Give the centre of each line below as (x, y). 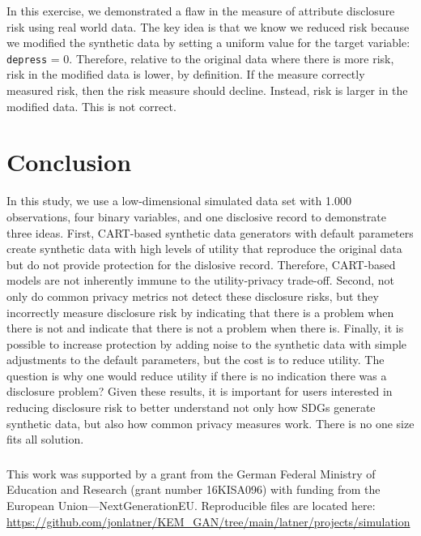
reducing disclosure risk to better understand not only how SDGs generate (191, 407)
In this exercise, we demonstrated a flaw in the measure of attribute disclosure (201, 11)
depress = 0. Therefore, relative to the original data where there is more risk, (200, 58)
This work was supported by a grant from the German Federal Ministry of (191, 473)
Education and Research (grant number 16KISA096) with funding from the (193, 489)
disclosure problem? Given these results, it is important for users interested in (200, 391)
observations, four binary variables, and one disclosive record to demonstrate (196, 216)
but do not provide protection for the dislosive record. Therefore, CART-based (201, 264)
